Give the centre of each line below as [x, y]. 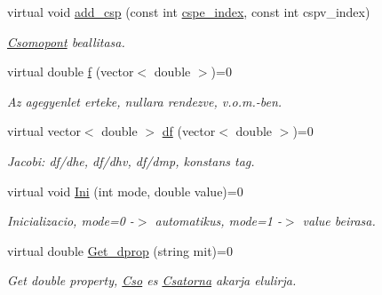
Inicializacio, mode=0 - [71, 221]
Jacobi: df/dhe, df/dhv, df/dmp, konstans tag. [131, 160]
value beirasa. [339, 221]
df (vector [189, 131]
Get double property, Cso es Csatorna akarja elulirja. [152, 280]
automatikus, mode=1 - [218, 221]
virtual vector [44, 131]
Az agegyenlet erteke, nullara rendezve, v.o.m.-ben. [145, 101]
